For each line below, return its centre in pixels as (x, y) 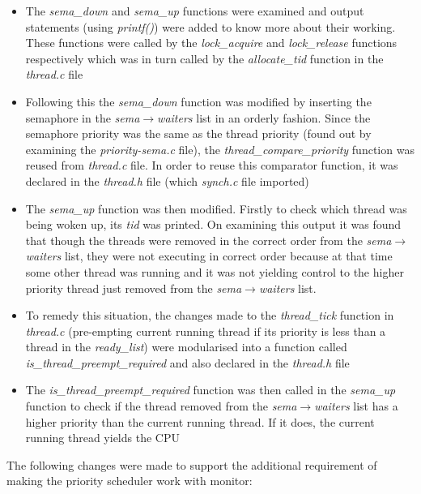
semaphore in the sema (83, 117)
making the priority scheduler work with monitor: (130, 481)
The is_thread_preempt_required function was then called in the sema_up (210, 390)
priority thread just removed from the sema (134, 288)
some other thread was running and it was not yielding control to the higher (215, 271)
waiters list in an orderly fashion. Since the (264, 117)
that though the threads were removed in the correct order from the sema (208, 240)
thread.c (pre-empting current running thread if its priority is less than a (206, 331)
